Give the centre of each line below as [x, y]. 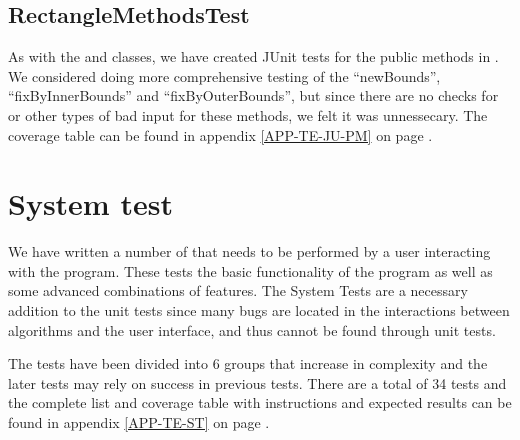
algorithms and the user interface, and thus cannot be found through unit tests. [252, 329]
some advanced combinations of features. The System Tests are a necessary [238, 290]
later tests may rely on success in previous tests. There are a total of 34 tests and [257, 382]
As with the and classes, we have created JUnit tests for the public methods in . [253, 56]
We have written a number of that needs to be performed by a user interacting [249, 251]
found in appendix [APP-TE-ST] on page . [139, 422]
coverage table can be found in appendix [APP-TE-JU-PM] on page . [220, 134]
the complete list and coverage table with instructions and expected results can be [260, 402]
